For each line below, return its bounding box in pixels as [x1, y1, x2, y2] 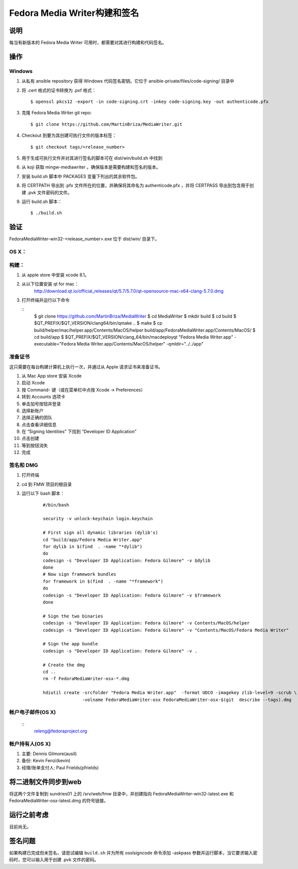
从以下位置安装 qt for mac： [21, 281, 79, 287]
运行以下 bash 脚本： [21, 490, 65, 497]
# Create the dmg [43, 662, 85, 668]
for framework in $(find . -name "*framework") [43, 578, 163, 584]
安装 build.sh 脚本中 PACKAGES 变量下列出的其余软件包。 [21, 173, 140, 179]
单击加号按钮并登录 [21, 401, 61, 407]
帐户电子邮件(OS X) [9, 709, 56, 716]
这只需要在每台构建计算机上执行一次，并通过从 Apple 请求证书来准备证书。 [9, 363, 163, 370]
